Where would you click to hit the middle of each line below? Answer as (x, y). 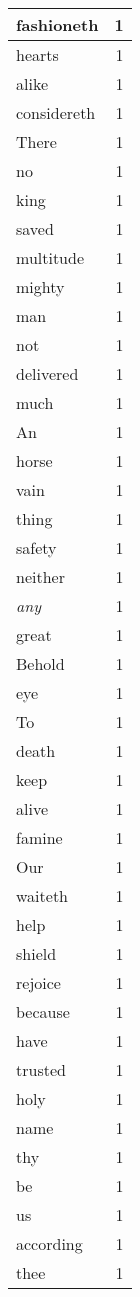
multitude (50, 257)
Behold (40, 663)
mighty (40, 286)
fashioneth (57, 24)
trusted (41, 1069)
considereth (56, 112)
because (43, 1011)
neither (40, 576)
